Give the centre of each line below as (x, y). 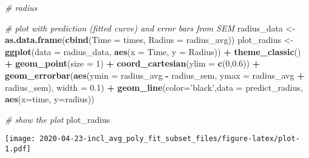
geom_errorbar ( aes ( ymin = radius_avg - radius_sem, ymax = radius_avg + (155, 75)
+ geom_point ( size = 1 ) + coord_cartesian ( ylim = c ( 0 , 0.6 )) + (133, 63)
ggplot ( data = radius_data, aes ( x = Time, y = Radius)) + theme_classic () (153, 51)
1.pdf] (18, 149)
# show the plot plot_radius (58, 119)
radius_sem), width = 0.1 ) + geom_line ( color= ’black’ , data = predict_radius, (154, 87)
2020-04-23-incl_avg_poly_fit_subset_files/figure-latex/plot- (170, 139)
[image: (20, 139)
